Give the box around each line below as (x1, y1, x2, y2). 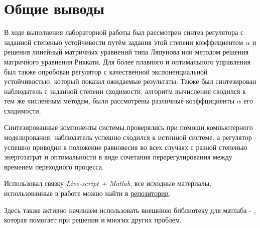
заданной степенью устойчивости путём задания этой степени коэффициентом (4, 36, 243, 47)
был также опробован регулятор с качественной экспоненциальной (4, 66, 208, 76)
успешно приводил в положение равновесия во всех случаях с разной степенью (4, 141, 247, 152)
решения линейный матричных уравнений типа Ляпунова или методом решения (4, 46, 249, 57)
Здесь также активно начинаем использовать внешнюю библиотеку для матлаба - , (4, 204, 256, 215)
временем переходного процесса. (4, 161, 104, 171)
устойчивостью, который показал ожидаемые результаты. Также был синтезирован (4, 76, 256, 86)
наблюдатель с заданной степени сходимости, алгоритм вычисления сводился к (4, 85, 246, 96)
